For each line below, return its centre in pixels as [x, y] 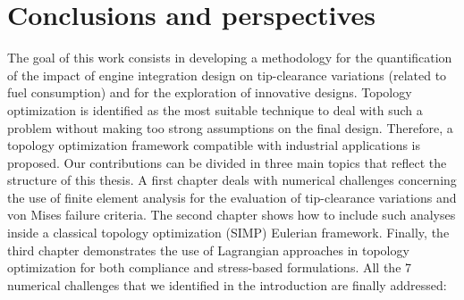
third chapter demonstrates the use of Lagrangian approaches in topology [208, 250]
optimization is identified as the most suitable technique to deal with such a [215, 109]
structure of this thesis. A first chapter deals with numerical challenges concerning [232, 180]
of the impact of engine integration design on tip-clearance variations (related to [227, 75]
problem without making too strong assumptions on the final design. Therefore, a [230, 127]
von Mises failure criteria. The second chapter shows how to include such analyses [232, 215]
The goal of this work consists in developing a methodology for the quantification [230, 58]
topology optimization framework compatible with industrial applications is [214, 145]
